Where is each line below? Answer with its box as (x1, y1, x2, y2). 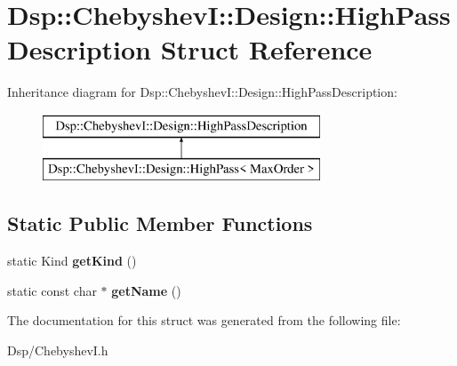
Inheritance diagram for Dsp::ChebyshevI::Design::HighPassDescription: (7, 83, 397, 101)
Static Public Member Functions (7, 210, 313, 237)
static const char (7, 281, 97, 299)
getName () (111, 281, 181, 299)
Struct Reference (160, 31, 373, 68)
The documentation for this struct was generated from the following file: (7, 311, 401, 330)
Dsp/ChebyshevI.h (7, 341, 108, 360)
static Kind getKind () (7, 251, 137, 270)
